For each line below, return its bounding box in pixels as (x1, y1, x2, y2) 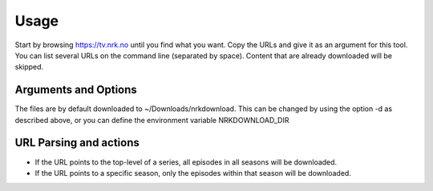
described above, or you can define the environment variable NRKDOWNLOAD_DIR (14, 115, 289, 125)
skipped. (14, 62, 44, 72)
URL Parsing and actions (14, 136, 140, 149)
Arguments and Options (14, 83, 138, 97)
